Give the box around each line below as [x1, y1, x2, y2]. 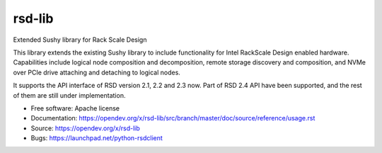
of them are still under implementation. [13, 91, 126, 99]
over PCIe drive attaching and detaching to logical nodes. [13, 68, 180, 76]
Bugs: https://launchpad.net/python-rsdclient [30, 134, 163, 142]
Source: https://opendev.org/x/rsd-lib [30, 124, 141, 132]
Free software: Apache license [30, 103, 120, 113]
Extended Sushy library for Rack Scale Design [13, 35, 147, 44]
